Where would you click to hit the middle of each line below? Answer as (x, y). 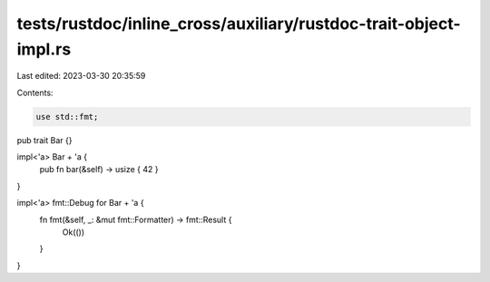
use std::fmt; (67, 117)
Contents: (35, 92)
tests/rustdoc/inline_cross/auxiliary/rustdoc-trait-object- (239, 24)
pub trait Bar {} (44, 140)
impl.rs (44, 49)
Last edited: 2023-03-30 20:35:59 (81, 76)
